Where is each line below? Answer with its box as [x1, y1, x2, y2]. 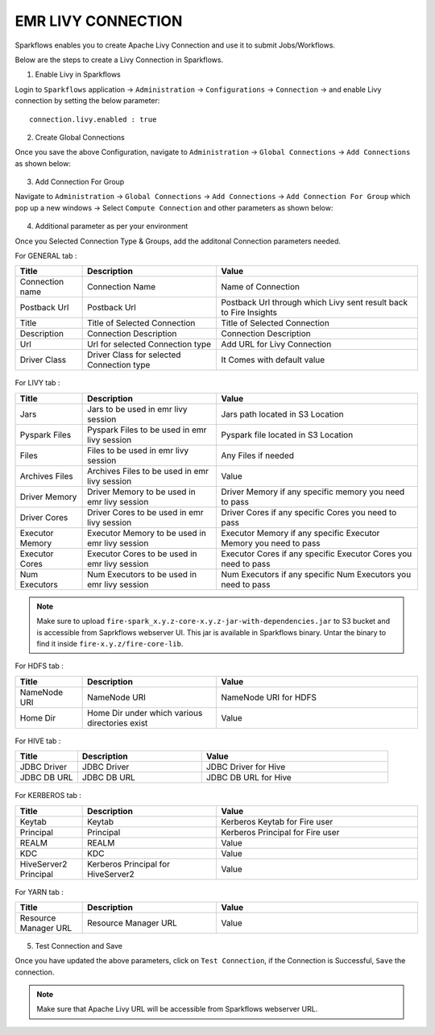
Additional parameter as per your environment [35, 222, 188, 231]
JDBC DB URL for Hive [205, 772, 292, 784]
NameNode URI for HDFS [221, 692, 317, 703]
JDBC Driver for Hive [205, 762, 286, 773]
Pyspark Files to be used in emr [87, 424, 207, 435]
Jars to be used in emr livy [87, 403, 188, 414]
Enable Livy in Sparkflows [35, 69, 121, 80]
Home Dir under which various [87, 707, 203, 718]
